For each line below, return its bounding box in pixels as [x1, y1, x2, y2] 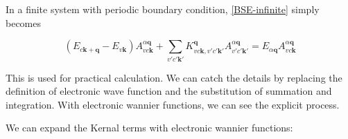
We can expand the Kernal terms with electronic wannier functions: [6, 120, 293, 135]
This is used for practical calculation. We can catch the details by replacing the [6, 70, 342, 84]
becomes [6, 15, 42, 30]
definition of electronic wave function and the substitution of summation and [6, 84, 332, 98]
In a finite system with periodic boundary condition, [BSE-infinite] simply [6, 2, 320, 16]
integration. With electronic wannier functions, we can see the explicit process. [6, 97, 340, 111]
